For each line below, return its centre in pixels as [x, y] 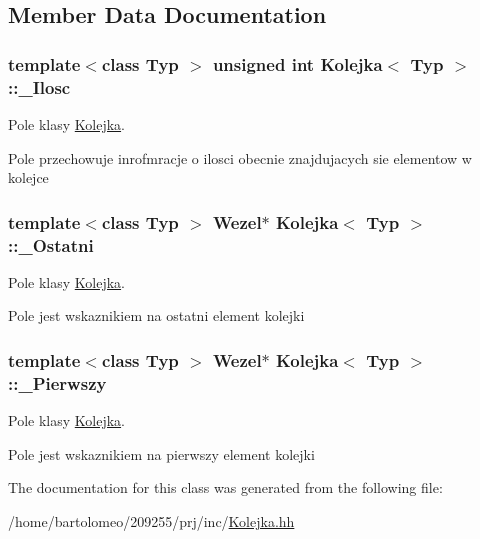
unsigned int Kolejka [297, 63]
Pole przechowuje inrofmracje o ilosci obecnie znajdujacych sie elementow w [240, 157]
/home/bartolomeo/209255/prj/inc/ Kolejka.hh [151, 520]
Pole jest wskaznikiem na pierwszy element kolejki [161, 453]
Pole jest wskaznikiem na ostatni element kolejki [156, 315]
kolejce [28, 177]
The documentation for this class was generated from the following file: [225, 487]
